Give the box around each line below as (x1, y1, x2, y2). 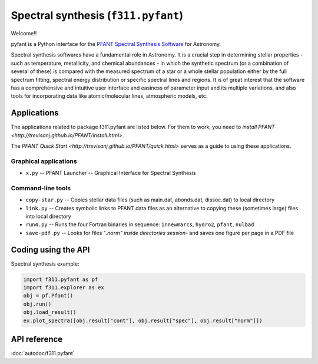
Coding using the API (11, 244, 90, 254)
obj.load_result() (23, 309, 77, 316)
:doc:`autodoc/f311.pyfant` (11, 350, 75, 357)
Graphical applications (11, 157, 77, 165)
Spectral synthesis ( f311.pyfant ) (11, 9, 184, 22)
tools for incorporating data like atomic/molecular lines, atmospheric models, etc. (11, 92, 208, 100)
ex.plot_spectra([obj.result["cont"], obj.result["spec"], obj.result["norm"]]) (23, 317, 263, 324)
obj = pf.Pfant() (23, 292, 74, 299)
